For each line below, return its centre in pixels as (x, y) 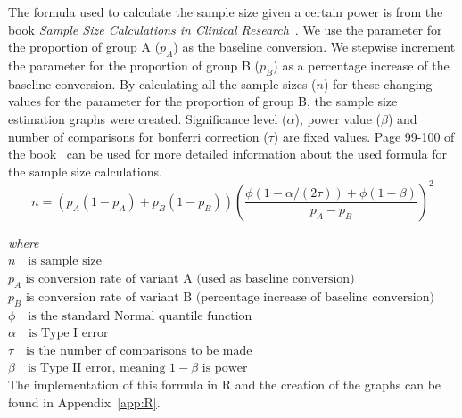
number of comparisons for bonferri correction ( (138, 136)
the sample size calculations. (85, 171)
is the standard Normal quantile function (140, 316)
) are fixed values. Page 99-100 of (364, 136)
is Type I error (68, 334)
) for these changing (378, 83)
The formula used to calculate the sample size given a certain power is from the (226, 12)
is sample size (65, 262)
